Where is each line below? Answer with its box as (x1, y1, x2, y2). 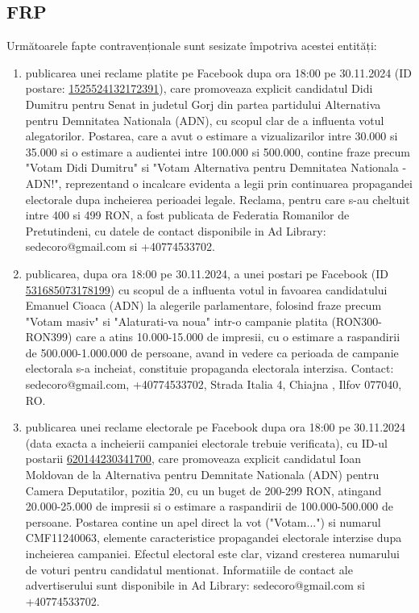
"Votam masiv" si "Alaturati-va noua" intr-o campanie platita (25, 312, 328, 329)
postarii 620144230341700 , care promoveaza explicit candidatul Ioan (25, 450, 362, 467)
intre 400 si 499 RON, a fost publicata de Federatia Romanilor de (25, 206, 350, 223)
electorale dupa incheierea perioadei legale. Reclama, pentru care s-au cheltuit (25, 190, 410, 207)
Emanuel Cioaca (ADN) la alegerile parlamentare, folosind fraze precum (25, 297, 382, 314)
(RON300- (331, 312, 382, 329)
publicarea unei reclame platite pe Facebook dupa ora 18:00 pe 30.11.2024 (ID (25, 64, 413, 81)
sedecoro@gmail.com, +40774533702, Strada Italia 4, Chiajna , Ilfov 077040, (25, 376, 402, 393)
